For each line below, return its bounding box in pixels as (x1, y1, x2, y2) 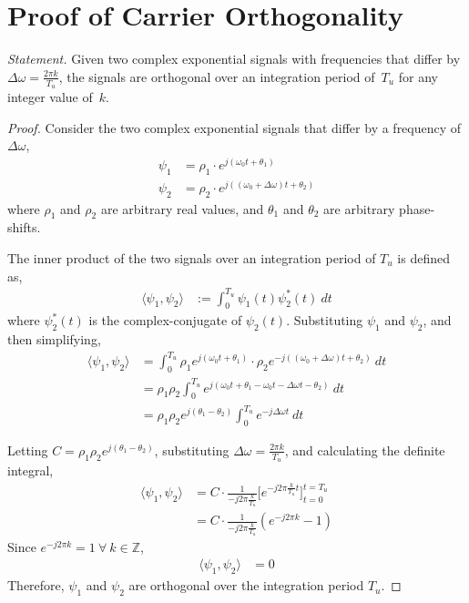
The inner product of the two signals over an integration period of (7, 248, 376, 267)
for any (398, 66, 439, 86)
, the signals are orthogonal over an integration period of (58, 66, 375, 86)
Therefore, (7, 576, 65, 595)
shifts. (7, 218, 41, 237)
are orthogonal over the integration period (128, 576, 364, 595)
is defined (397, 248, 450, 267)
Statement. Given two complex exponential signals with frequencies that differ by (7, 49, 461, 68)
